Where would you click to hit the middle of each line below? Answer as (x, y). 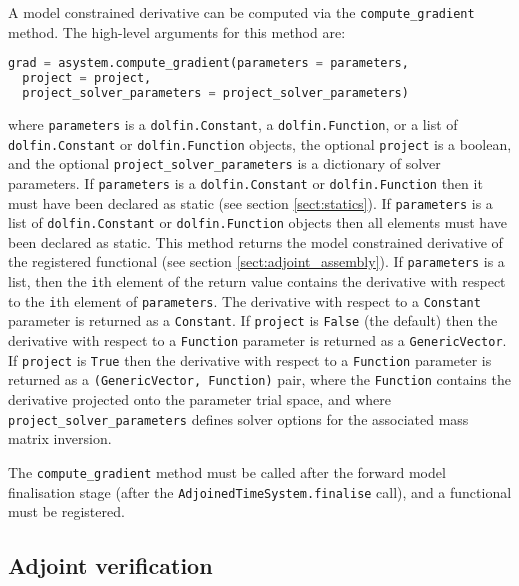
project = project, (87, 78)
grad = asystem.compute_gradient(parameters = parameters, (208, 63)
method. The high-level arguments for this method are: (177, 31)
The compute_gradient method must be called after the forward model (227, 471)
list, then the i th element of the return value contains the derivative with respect (257, 281)
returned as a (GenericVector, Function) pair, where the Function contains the (259, 379)
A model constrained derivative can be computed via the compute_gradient (241, 12)
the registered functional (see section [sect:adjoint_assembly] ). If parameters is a (256, 261)
